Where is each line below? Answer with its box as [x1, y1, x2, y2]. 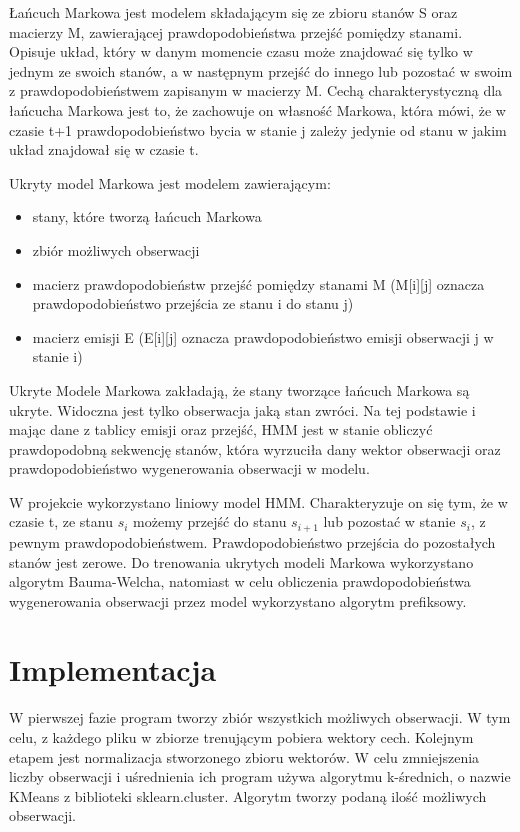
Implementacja [9, 649, 217, 690]
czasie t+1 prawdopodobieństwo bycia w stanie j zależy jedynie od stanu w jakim [9, 119, 507, 140]
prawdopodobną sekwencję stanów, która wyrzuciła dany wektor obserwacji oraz [9, 438, 501, 459]
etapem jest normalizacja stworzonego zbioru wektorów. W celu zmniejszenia [9, 746, 480, 767]
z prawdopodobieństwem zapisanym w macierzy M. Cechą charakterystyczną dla [9, 80, 503, 101]
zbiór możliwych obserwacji [32, 239, 200, 260]
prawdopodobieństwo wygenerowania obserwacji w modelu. [9, 458, 370, 479]
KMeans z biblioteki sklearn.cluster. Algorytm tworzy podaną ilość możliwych [9, 785, 487, 806]
